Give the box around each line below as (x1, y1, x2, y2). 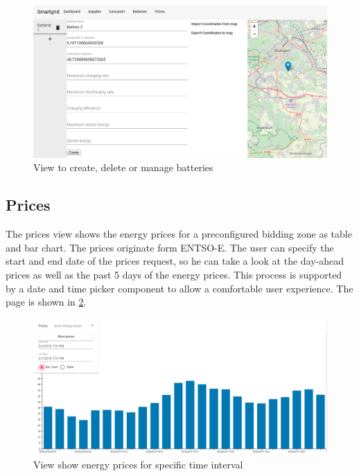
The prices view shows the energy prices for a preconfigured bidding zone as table (6, 227, 352, 241)
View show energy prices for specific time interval (33, 457, 243, 471)
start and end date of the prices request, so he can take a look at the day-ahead (6, 254, 344, 268)
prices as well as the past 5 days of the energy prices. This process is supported (6, 267, 342, 282)
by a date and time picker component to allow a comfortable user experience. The (6, 281, 353, 295)
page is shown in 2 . (6, 294, 87, 309)
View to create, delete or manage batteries (33, 160, 213, 175)
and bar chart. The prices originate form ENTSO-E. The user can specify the (6, 240, 334, 254)
